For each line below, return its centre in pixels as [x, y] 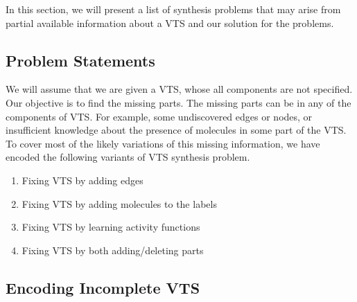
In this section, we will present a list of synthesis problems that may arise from [173, 9]
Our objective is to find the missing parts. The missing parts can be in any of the [178, 102]
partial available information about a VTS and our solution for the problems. [170, 23]
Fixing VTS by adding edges [82, 180]
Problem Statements [80, 60]
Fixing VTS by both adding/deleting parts [113, 250]
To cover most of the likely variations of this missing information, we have [163, 143]
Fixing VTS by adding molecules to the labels [119, 203]
